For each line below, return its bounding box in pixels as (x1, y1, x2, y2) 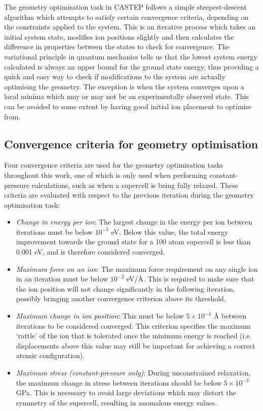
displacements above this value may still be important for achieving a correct (16, 340, 255, 351)
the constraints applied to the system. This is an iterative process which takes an (4, 21, 256, 32)
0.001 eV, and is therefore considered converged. (16, 246, 165, 257)
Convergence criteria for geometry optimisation (4, 136, 258, 151)
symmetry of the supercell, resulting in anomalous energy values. (16, 397, 217, 407)
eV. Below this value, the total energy (111, 226, 229, 237)
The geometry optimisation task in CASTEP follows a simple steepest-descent (4, 2, 247, 12)
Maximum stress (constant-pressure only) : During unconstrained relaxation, (16, 367, 251, 378)
